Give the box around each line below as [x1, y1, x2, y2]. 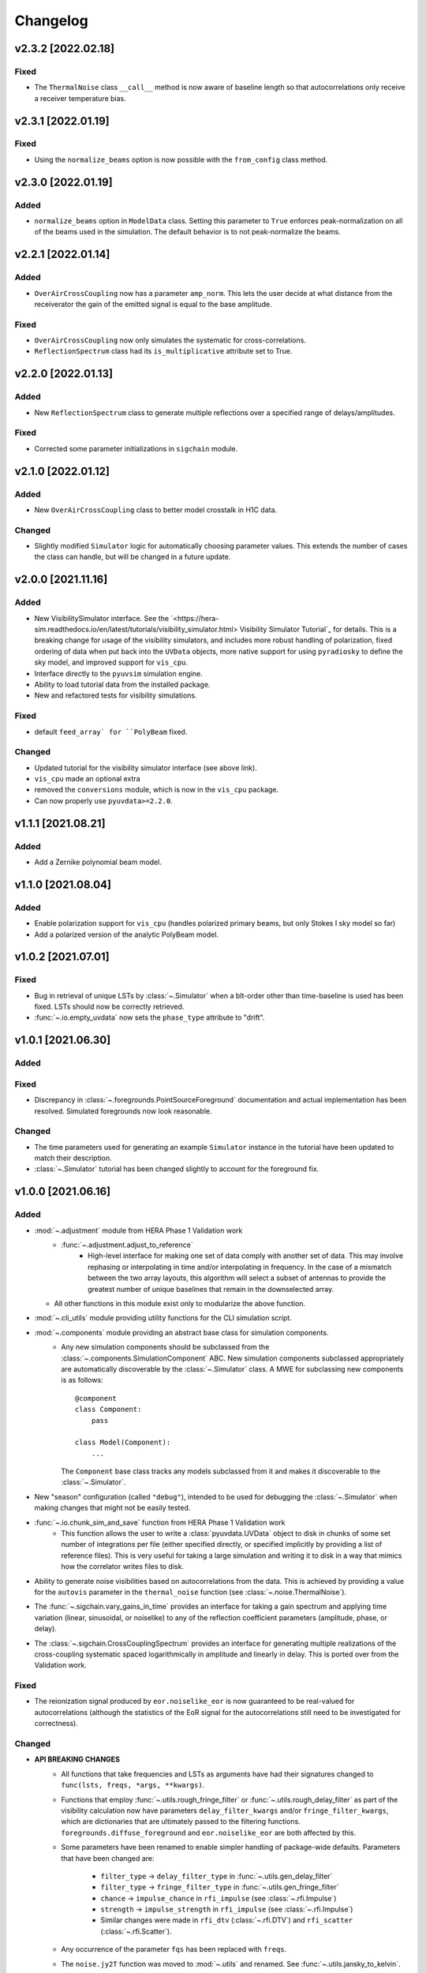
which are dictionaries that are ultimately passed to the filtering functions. [61, 1817, 301, 1826]
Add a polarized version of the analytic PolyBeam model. [34, 930, 219, 939]
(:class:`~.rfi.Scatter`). [100, 1926, 173, 1936]
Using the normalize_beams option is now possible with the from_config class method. [34, 155, 328, 164]
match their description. [34, 1153, 112, 1163]
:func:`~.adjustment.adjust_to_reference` [61, 1240, 193, 1250]
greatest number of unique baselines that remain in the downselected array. [88, 1284, 334, 1293]
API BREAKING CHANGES [34, 1754, 120, 1764]
